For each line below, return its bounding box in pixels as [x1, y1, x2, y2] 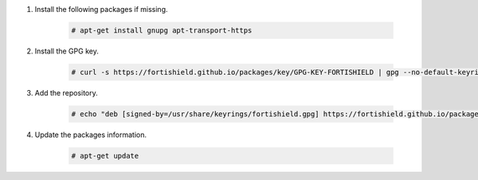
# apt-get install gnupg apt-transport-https [71, 25, 253, 35]
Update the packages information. [34, 130, 147, 139]
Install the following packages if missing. [34, 5, 168, 14]
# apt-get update [71, 151, 139, 160]
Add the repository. [34, 88, 99, 97]
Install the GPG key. [34, 46, 99, 56]
